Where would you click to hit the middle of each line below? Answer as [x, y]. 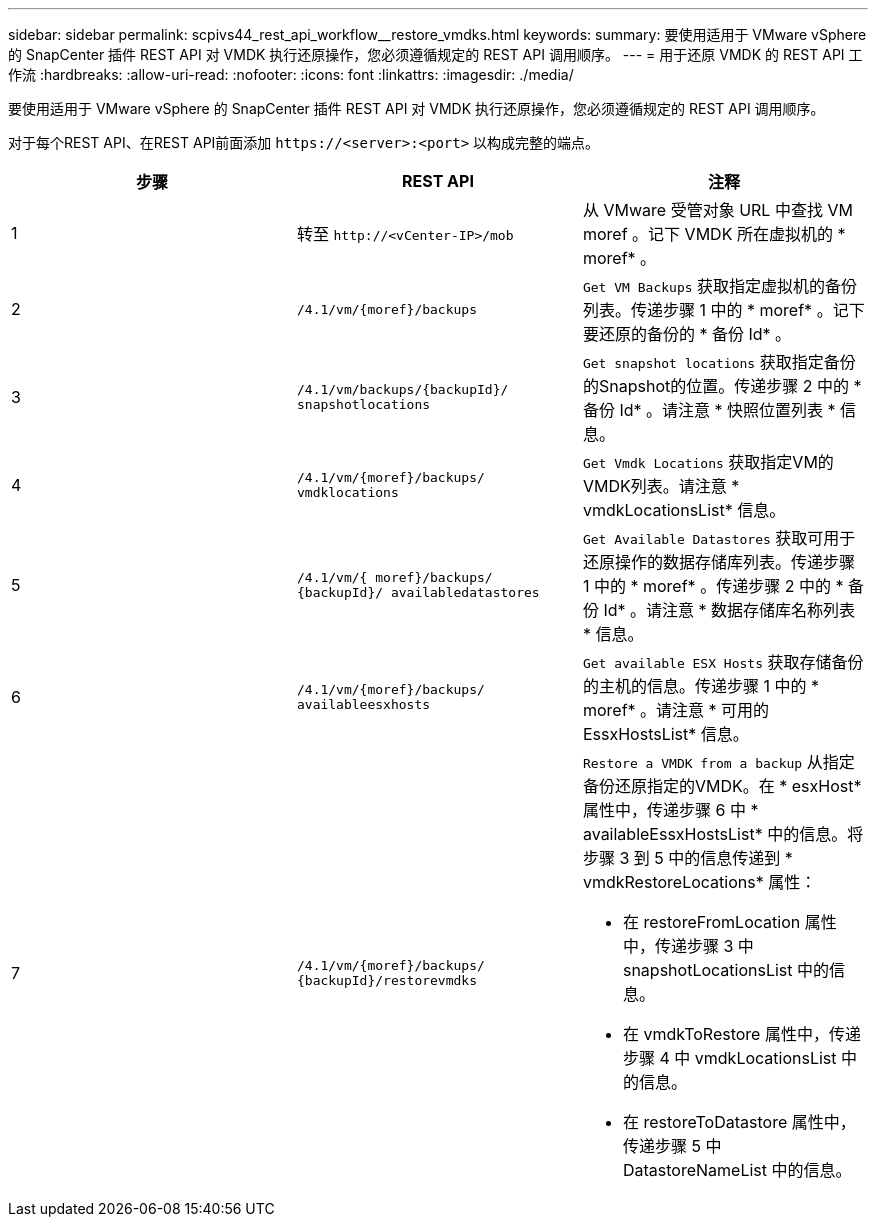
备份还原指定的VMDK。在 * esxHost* [722, 786]
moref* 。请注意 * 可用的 [676, 710]
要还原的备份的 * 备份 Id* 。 [687, 334]
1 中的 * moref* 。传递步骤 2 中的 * [713, 586]
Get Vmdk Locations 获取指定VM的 [708, 462]
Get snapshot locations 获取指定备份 [719, 362]
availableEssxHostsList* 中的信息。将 [723, 834]
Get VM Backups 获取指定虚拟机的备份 [720, 286]
